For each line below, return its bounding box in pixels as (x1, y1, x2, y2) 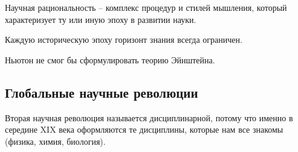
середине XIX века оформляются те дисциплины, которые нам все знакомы (5, 123, 283, 136)
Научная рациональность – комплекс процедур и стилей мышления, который (5, 1, 287, 13)
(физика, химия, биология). (5, 135, 106, 147)
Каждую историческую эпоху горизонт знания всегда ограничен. (5, 33, 242, 46)
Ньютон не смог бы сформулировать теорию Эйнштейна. (5, 53, 215, 66)
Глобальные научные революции (5, 83, 198, 101)
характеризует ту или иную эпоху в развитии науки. (5, 13, 196, 25)
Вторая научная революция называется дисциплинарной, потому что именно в (5, 111, 293, 124)
